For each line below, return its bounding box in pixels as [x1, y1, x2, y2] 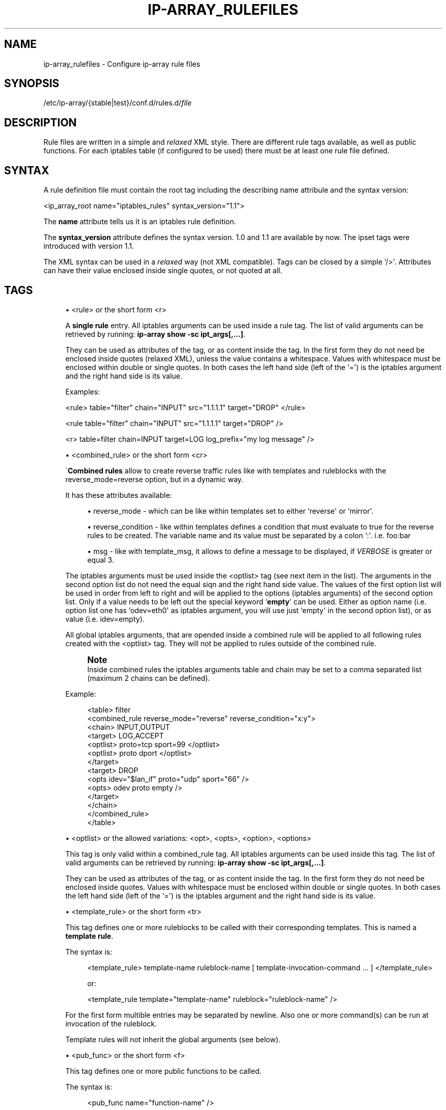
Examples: [65, 387, 100, 396]
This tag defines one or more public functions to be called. [65, 1066, 262, 1075]
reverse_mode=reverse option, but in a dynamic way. [65, 474, 243, 484]
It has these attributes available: [65, 490, 172, 499]
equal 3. [87, 555, 114, 564]
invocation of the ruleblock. [65, 1019, 157, 1028]
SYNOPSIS [4, 77, 60, 90]
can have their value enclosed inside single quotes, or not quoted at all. [43, 266, 283, 275]
